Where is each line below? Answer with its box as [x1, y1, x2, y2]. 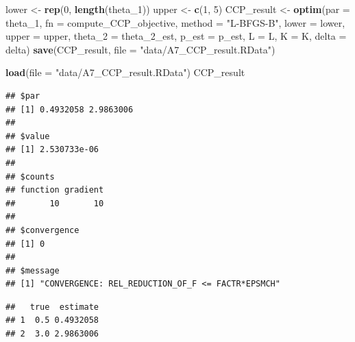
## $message [5, 265, 60, 276]
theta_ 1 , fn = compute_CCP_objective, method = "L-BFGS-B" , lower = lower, [5, 15, 345, 29]
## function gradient [5, 185, 104, 195]
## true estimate [5, 302, 99, 312]
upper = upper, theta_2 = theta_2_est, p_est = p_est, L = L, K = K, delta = [5, 29, 347, 43]
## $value [5, 131, 50, 141]
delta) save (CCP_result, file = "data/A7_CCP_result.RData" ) [5, 42, 276, 56]
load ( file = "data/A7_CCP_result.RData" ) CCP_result [5, 65, 245, 80]
